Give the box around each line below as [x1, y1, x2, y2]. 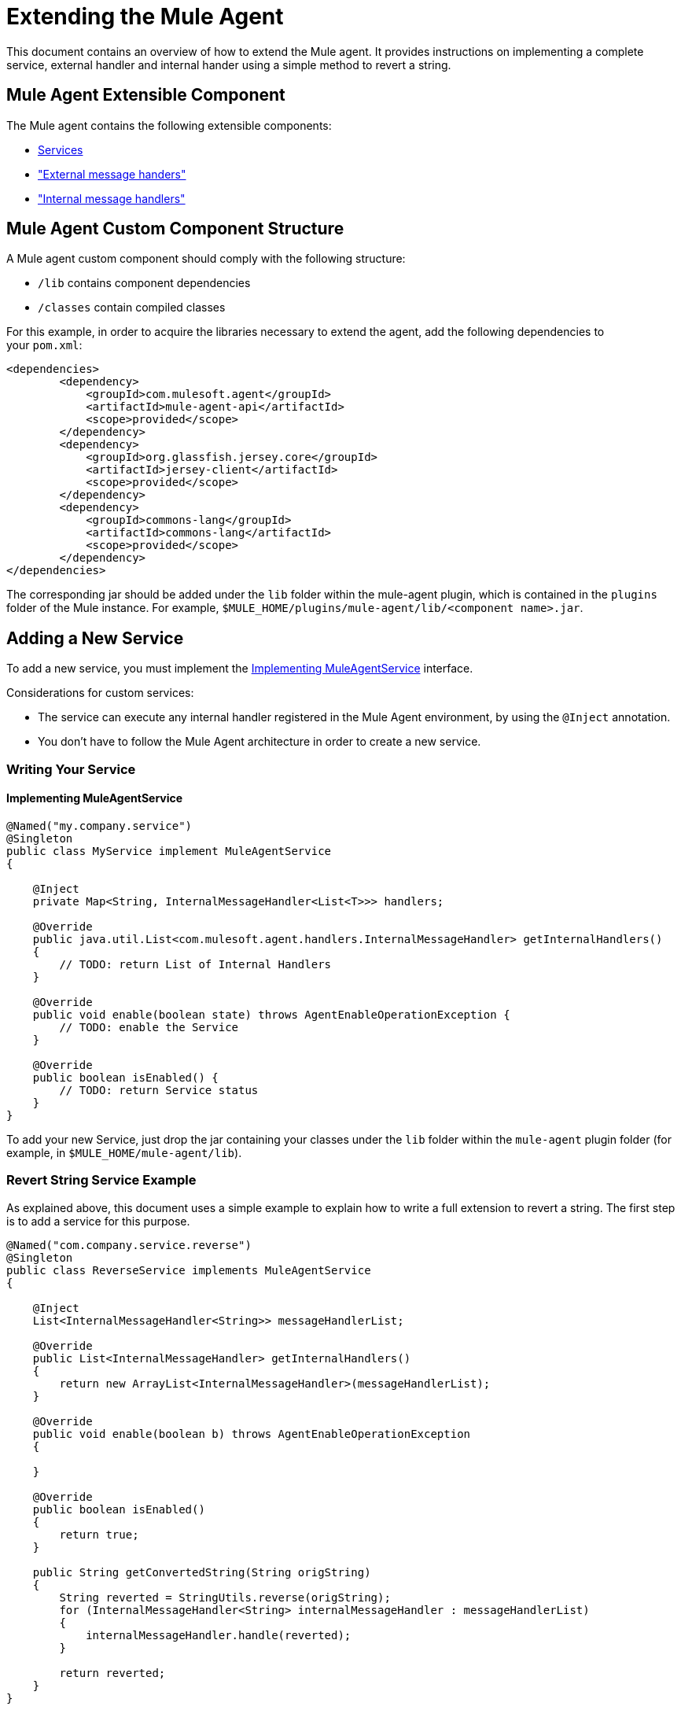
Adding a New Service [6, 628, 184, 648]
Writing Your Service [6, 761, 136, 777]
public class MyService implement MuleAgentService [6, 844, 332, 857]
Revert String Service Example [6, 1172, 197, 1189]
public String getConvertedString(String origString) [32, 1565, 371, 1579]
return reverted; [59, 1666, 166, 1679]
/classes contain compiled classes [38, 300, 226, 315]
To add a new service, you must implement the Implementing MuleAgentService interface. [6, 662, 473, 676]
